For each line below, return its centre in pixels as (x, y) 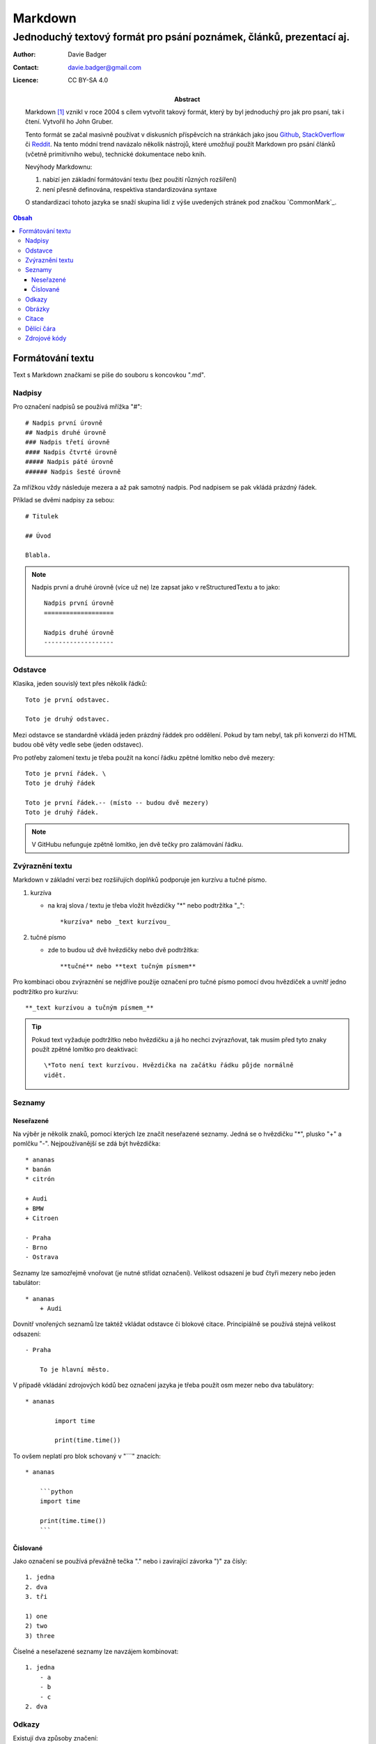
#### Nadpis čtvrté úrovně (71, 452)
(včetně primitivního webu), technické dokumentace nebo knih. (116, 154)
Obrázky (38, 309)
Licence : (26, 80)
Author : (24, 54)
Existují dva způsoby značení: (55, 1738)
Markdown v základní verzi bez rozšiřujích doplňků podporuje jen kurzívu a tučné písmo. (140, 880)
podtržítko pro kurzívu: (46, 991)
